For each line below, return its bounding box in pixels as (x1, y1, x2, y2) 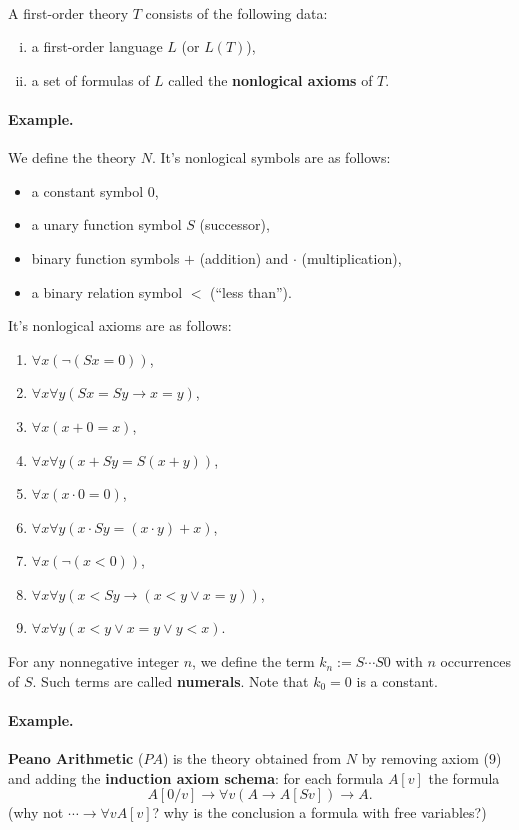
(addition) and (199, 247, 289, 268)
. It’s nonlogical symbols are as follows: (151, 147, 391, 168)
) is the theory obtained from (162, 748, 342, 769)
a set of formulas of (31, 69, 150, 90)
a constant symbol (31, 180, 144, 201)
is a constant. (356, 670, 438, 691)
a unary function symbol (31, 214, 182, 235)
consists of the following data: (145, 2, 328, 23)
